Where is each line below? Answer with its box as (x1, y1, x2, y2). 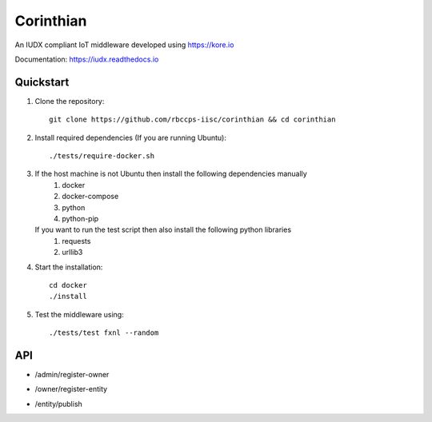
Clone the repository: (34, 96, 105, 105)
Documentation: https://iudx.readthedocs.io (14, 54, 159, 64)
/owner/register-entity (34, 384, 108, 394)
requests (62, 236, 91, 245)
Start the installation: (34, 262, 103, 272)
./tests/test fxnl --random (49, 328, 159, 337)
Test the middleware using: (34, 309, 124, 319)
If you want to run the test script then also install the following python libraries (34, 225, 292, 235)
